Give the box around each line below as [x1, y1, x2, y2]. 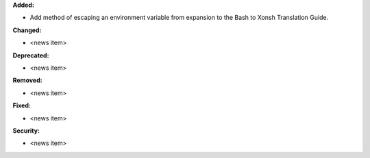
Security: [12, 127, 40, 135]
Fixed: [12, 101, 31, 109]
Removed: [12, 76, 42, 85]
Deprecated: [12, 51, 49, 60]
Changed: [12, 26, 42, 34]
